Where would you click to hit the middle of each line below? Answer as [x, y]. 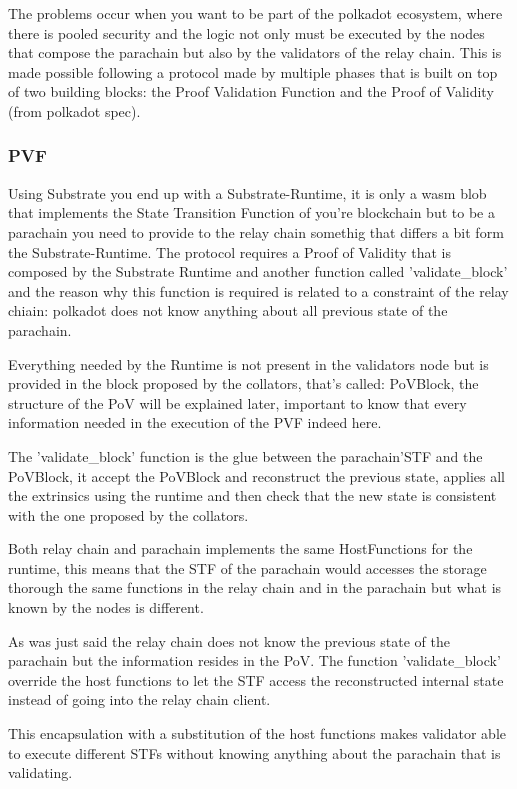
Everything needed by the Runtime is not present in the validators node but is [248, 363]
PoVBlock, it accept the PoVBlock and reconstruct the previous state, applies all [257, 475]
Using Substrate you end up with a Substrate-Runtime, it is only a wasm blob [247, 192]
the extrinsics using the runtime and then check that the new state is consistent [252, 495]
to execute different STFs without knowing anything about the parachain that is [254, 752]
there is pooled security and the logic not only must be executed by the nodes [246, 32]
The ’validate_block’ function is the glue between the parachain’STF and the [245, 455]
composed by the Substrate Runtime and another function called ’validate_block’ [258, 271]
